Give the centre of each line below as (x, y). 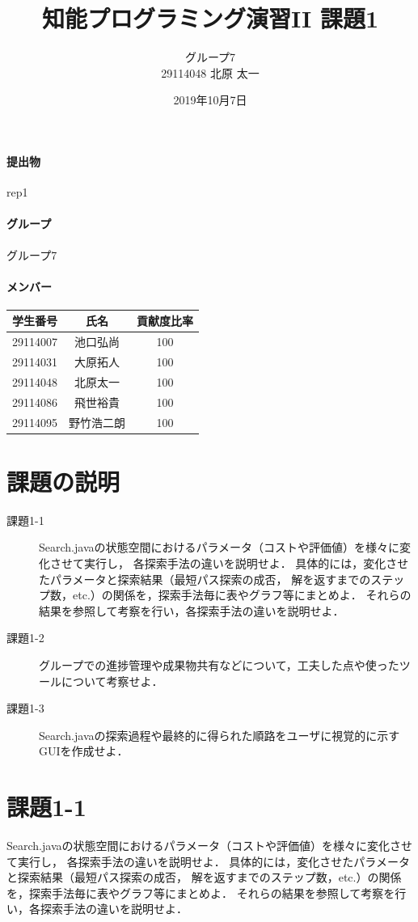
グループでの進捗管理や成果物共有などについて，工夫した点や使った (219, 664)
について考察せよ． (112, 681)
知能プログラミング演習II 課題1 (210, 18)
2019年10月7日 (210, 100)
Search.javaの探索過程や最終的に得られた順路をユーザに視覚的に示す (220, 735)
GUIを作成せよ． (84, 751)
